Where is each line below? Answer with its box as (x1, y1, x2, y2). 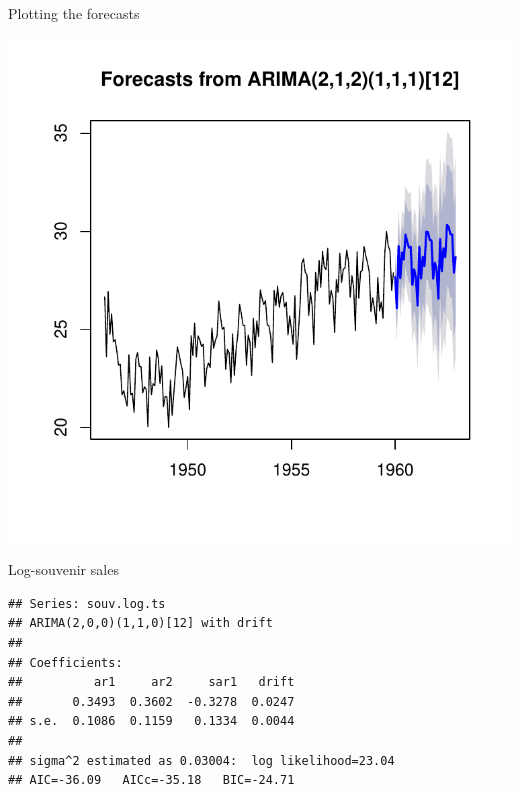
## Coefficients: (8, 655, 123, 670)
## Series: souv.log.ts (8, 596, 166, 611)
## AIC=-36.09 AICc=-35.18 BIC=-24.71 (8, 773, 295, 788)
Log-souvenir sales (8, 559, 119, 580)
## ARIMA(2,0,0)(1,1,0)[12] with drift (8, 616, 273, 631)
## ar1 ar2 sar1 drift (8, 675, 295, 690)
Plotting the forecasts (8, 3, 140, 23)
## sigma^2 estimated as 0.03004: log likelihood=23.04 (8, 753, 395, 768)
